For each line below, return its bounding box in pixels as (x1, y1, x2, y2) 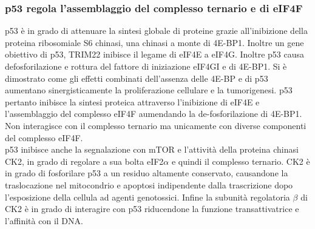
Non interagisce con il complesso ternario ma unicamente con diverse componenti (5, 119, 307, 131)
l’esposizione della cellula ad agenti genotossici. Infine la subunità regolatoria (5, 190, 290, 203)
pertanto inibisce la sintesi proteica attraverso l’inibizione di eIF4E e (5, 95, 260, 108)
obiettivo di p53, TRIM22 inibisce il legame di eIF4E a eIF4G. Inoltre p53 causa (5, 48, 304, 61)
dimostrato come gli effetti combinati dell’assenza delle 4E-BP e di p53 (5, 71, 268, 84)
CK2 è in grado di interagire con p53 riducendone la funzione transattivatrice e (5, 202, 299, 215)
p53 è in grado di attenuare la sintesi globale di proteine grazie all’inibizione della (5, 24, 308, 37)
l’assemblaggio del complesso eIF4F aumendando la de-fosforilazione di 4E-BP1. (5, 107, 302, 120)
